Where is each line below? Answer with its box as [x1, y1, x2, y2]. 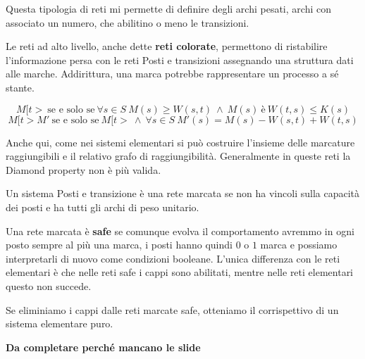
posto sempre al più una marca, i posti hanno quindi [6, 237, 233, 252]
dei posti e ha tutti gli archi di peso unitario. [6, 199, 199, 214]
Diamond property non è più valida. [6, 162, 161, 177]
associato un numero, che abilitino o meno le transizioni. [6, 15, 249, 30]
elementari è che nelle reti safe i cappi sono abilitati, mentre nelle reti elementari [6, 265, 354, 279]
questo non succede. [6, 278, 92, 293]
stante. [6, 80, 35, 94]
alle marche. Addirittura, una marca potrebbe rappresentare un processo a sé [6, 66, 339, 81]
